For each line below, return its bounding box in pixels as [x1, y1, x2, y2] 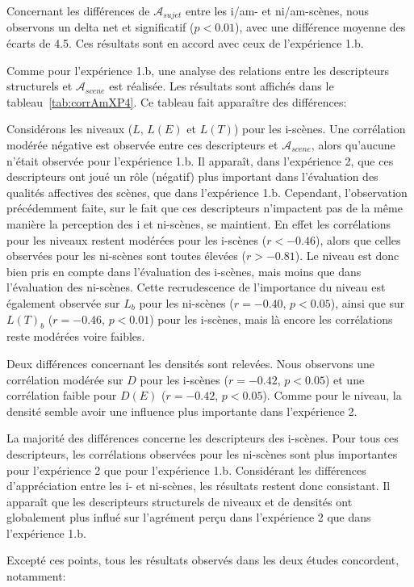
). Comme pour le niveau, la [262, 387, 402, 404]
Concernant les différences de [6, 2, 150, 19]
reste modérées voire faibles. [6, 328, 145, 345]
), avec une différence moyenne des [235, 19, 406, 36]
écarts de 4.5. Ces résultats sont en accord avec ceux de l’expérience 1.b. [6, 35, 364, 52]
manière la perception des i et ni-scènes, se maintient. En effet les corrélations [6, 215, 391, 232]
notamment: [6, 568, 66, 585]
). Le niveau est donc [295, 247, 399, 264]
